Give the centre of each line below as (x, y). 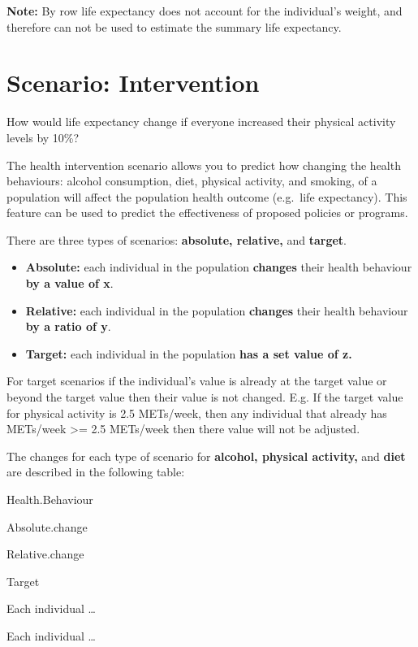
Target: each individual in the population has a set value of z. (189, 353)
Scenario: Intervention (133, 83)
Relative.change (45, 554)
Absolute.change (47, 526)
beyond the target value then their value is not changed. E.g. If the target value (205, 397)
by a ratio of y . (68, 326)
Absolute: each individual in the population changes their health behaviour (219, 267)
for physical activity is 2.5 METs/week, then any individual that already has (197, 413)
